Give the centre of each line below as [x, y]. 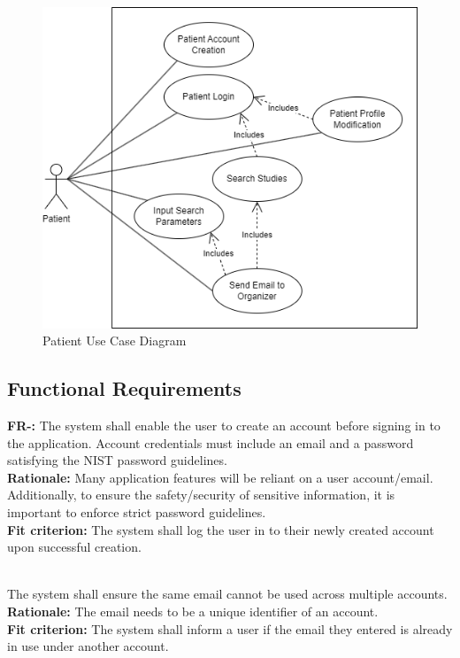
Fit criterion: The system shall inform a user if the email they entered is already [230, 628]
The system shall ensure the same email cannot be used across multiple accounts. [227, 594]
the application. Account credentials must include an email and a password [211, 442]
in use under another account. [88, 646]
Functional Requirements [124, 388]
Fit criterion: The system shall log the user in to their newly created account [221, 529]
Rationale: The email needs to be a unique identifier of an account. [193, 611]
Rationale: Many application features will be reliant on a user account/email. [220, 477]
